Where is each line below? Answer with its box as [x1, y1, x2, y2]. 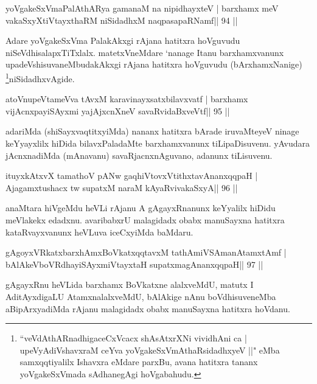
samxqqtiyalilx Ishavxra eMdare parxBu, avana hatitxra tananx [19, 355, 258, 368]
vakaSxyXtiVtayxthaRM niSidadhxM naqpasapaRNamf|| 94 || [5, 13, 238, 26]
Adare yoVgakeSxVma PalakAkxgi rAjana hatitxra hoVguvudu [5, 34, 240, 47]
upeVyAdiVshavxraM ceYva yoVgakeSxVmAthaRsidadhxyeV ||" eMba [19, 343, 280, 356]
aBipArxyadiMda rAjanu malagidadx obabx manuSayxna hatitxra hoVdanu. [5, 302, 290, 315]
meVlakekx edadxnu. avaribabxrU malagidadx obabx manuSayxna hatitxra [5, 213, 285, 226]
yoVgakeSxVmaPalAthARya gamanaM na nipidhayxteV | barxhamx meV [5, 2, 279, 14]
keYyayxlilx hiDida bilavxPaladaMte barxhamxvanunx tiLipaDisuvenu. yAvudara [5, 137, 310, 149]
